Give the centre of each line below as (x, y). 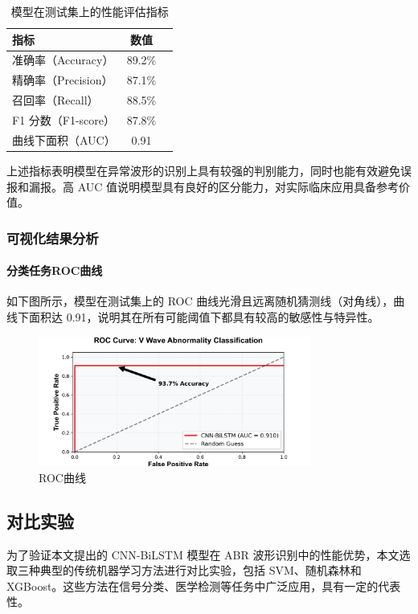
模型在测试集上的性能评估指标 (90, 11)
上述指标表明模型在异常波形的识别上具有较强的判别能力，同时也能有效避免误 (209, 170)
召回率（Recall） (55, 100)
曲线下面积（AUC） (64, 139)
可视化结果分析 (53, 237)
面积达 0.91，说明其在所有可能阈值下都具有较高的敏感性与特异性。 (204, 316)
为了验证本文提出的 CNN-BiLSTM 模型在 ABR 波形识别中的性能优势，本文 (203, 554)
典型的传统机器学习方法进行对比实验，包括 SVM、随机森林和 (201, 570)
